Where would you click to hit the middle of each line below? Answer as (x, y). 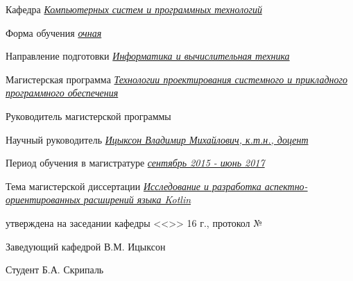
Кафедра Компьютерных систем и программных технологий (134, 9)
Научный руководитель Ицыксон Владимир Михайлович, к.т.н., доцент (157, 139)
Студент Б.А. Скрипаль (55, 270)
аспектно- (286, 186)
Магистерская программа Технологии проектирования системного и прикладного (176, 79)
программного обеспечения (62, 93)
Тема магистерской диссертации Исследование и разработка (134, 186)
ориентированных (43, 199)
